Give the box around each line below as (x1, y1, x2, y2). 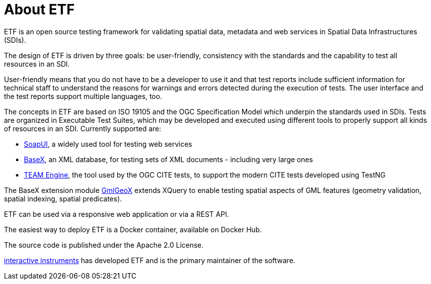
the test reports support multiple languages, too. (4, 92, 162, 100)
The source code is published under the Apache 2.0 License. (4, 240, 204, 249)
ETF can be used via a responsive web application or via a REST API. (4, 209, 229, 218)
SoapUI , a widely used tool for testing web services (24, 139, 192, 148)
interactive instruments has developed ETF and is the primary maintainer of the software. (4, 256, 295, 265)
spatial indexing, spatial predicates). (4, 194, 122, 203)
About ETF (4, 1, 75, 18)
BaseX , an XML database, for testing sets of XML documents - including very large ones (24, 155, 313, 164)
